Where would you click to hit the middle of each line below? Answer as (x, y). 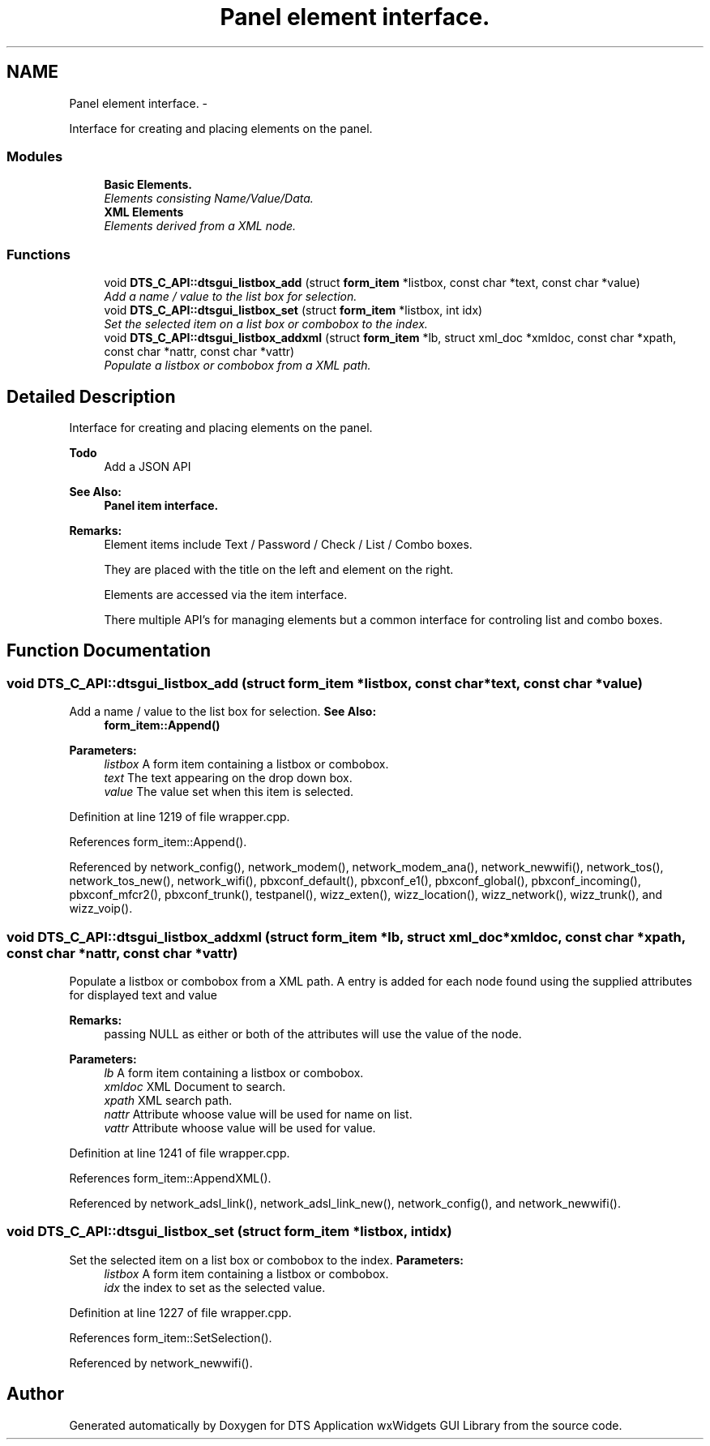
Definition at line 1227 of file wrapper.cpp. (180, 1312)
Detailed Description (91, 396)
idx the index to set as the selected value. (215, 1287)
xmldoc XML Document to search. (195, 1086)
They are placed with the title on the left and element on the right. (279, 569)
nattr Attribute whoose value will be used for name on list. (258, 1114)
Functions (38, 254)
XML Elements (144, 212)
